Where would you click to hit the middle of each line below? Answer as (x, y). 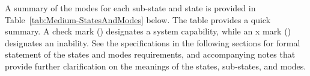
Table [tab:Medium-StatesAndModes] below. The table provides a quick (138, 19)
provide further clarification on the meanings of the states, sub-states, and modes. (156, 66)
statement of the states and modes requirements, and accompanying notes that (150, 54)
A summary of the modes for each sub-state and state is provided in (130, 8)
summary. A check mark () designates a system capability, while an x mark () (148, 31)
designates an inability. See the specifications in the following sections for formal (153, 42)
